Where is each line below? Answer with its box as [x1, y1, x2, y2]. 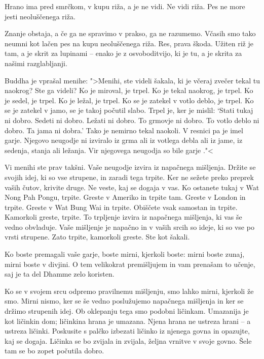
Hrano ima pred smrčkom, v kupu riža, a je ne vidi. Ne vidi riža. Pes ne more [5, 1, 245, 11]
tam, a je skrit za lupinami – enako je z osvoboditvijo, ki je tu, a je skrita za [5, 48, 242, 58]
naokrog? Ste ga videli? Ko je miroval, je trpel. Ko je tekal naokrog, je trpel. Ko [5, 85, 253, 96]
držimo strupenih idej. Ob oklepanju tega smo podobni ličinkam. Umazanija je [5, 306, 249, 316]
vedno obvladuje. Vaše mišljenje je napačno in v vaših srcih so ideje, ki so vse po [5, 221, 254, 232]
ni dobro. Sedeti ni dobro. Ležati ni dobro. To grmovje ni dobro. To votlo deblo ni [5, 114, 259, 125]
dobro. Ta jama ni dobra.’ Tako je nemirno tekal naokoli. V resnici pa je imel [5, 125, 243, 135]
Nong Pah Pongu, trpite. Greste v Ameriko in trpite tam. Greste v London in [5, 192, 246, 202]
